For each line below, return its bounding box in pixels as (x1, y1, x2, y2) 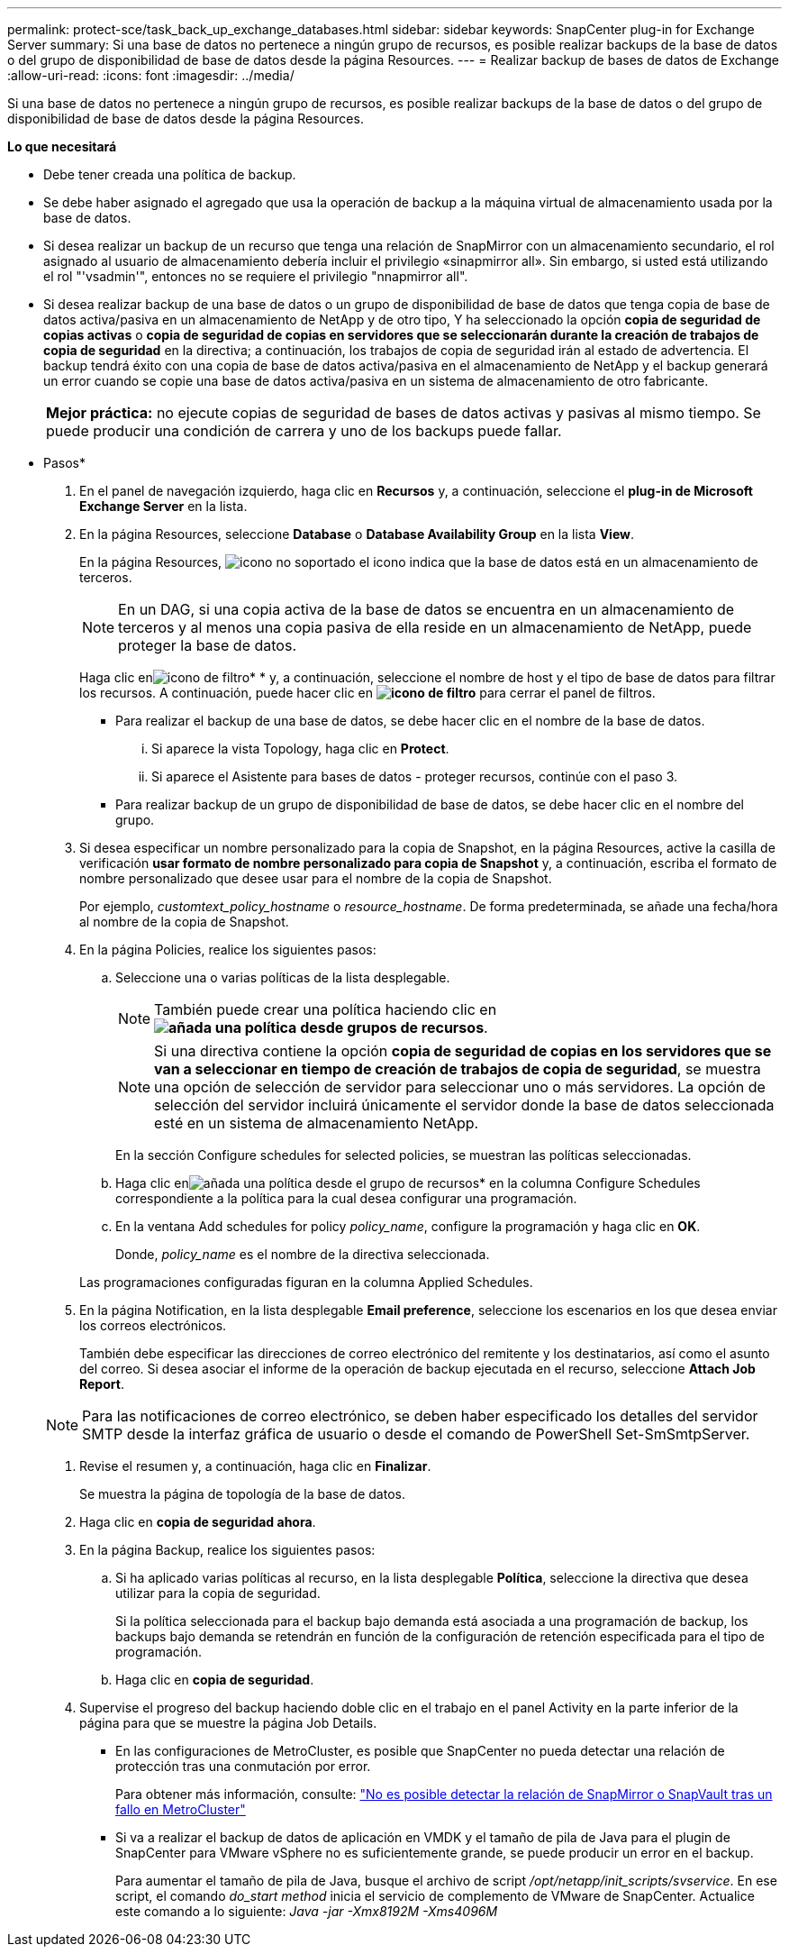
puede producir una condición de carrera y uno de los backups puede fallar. (46, 422, 562, 440)
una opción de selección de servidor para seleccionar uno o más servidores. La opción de (154, 1078, 766, 1096)
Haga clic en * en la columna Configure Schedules (115, 1175, 701, 1191)
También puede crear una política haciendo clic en (154, 1000, 497, 1018)
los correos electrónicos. (79, 1318, 227, 1333)
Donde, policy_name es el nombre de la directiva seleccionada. (115, 1246, 490, 1262)
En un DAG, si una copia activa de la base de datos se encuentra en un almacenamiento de (118, 600, 735, 618)
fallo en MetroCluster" (115, 1802, 246, 1817)
